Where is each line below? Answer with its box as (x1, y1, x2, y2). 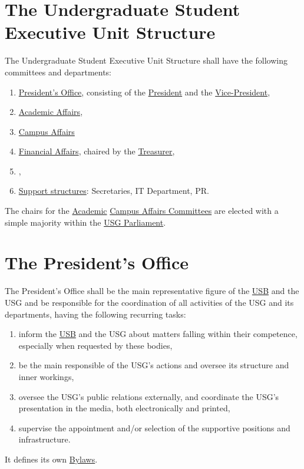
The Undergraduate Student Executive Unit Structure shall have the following (5, 54, 288, 67)
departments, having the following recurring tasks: (5, 308, 186, 320)
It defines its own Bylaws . (5, 453, 98, 465)
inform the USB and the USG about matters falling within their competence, (18, 328, 298, 340)
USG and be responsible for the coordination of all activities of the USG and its (5, 296, 294, 308)
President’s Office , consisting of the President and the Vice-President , (18, 85, 270, 98)
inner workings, (18, 370, 74, 382)
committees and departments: (5, 65, 112, 78)
